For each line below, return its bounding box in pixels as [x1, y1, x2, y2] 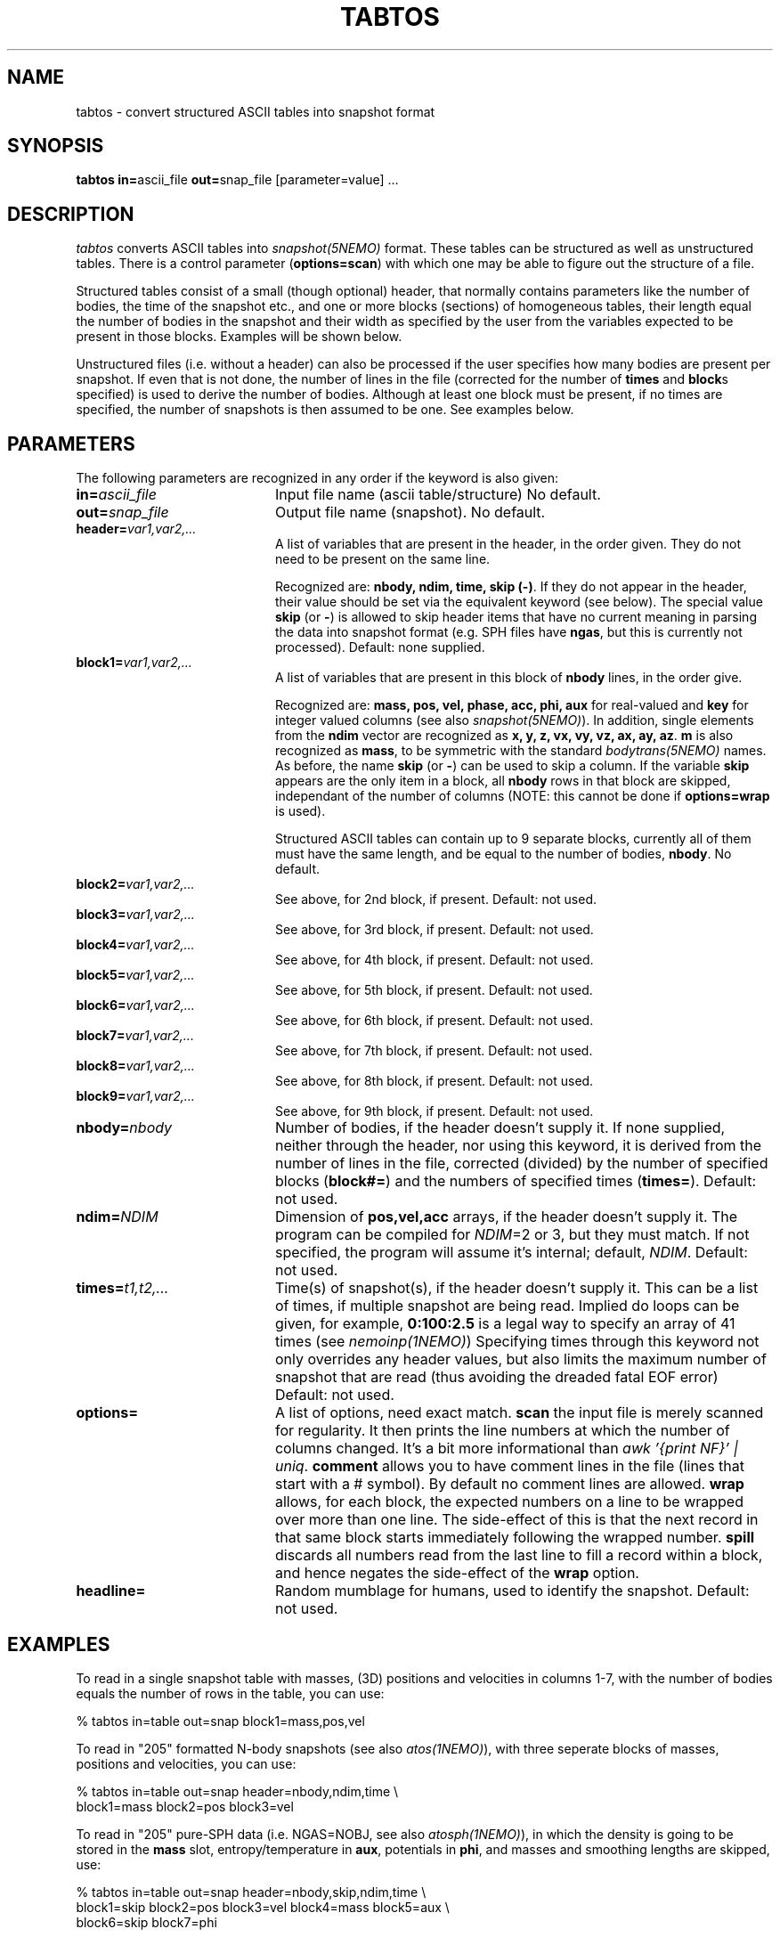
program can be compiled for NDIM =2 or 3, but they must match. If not [274, 1225, 750, 1244]
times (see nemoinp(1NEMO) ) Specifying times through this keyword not [274, 1332, 760, 1351]
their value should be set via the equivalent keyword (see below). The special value [275, 594, 763, 610]
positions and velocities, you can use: [76, 1755, 297, 1771]
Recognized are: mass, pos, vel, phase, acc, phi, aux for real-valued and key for [275, 697, 749, 713]
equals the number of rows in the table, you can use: [76, 1685, 385, 1701]
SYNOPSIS [7, 134, 104, 158]
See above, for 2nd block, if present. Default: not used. [275, 891, 597, 907]
